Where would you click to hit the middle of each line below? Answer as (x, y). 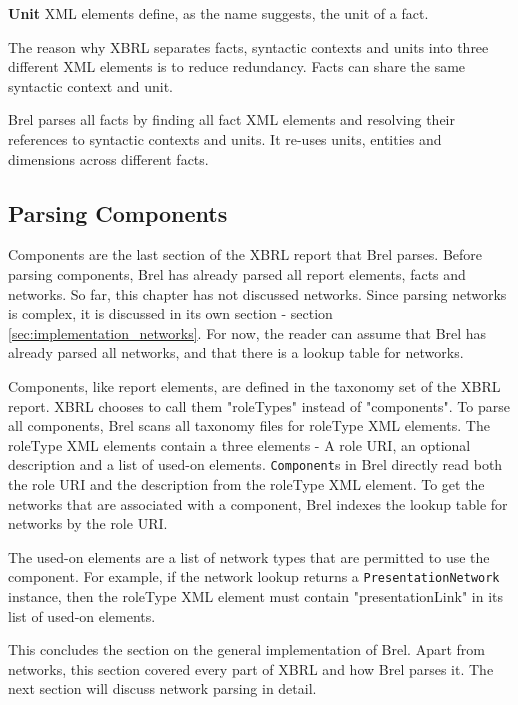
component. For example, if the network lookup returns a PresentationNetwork (254, 576)
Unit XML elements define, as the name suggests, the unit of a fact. (218, 13)
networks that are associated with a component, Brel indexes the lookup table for (258, 503)
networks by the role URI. (88, 523)
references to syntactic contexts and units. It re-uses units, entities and (225, 138)
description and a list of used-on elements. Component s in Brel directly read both (255, 464)
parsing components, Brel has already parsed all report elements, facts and (237, 273)
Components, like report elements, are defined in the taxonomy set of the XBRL (254, 385)
